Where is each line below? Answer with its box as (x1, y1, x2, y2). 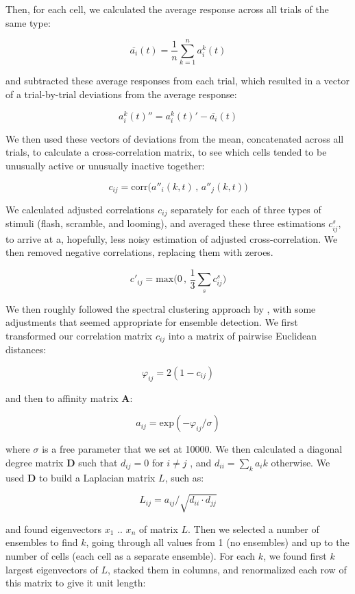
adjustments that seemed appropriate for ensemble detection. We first (5, 315, 298, 329)
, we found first (263, 548, 327, 562)
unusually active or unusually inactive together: (5, 158, 205, 172)
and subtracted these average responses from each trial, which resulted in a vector (5, 73, 350, 88)
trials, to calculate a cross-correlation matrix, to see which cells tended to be (5, 145, 327, 159)
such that (78, 455, 118, 469)
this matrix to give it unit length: (5, 575, 146, 590)
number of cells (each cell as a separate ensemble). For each (5, 548, 256, 562)
